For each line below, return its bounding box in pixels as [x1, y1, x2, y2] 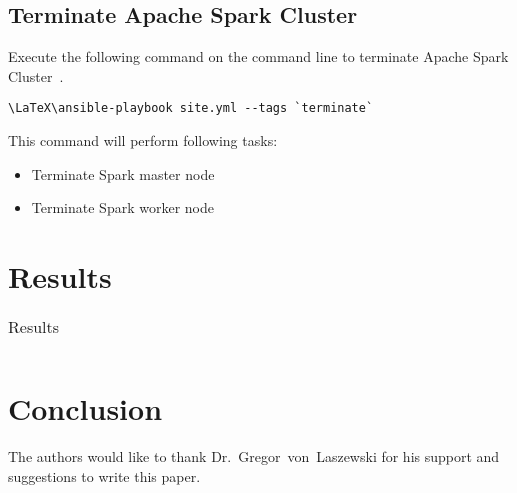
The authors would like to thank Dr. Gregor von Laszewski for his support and [8, 446, 500, 467]
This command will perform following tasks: [8, 130, 278, 151]
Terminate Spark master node [31, 163, 215, 184]
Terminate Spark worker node [31, 197, 214, 218]
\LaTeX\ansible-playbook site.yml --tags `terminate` [8, 101, 374, 116]
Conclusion [8, 388, 163, 429]
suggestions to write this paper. [8, 465, 201, 486]
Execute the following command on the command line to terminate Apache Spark [8, 46, 509, 67]
